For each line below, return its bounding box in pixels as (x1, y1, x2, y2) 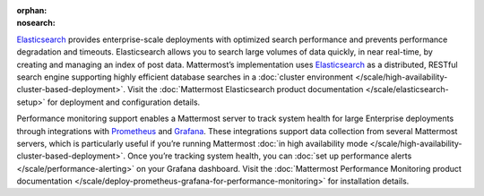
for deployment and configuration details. (47, 97, 201, 107)
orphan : (16, 5, 48, 15)
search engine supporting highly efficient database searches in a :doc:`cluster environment (16, 72, 354, 82)
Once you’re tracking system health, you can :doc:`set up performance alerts (126, 150, 412, 161)
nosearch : (16, 18, 56, 29)
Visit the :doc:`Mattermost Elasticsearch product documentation (126, 84, 364, 95)
